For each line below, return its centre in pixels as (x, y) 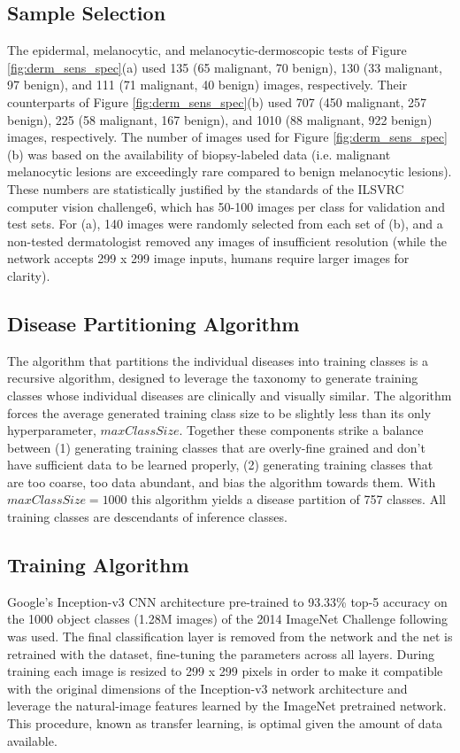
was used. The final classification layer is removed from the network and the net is (230, 637)
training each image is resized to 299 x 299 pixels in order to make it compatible (225, 671)
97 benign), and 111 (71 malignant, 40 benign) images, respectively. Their (207, 85)
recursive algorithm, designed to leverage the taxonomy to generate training (213, 378)
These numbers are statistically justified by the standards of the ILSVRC (206, 188)
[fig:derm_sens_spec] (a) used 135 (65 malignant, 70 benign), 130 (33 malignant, (225, 67)
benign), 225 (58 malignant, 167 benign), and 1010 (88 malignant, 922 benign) (220, 119)
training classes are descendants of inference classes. (147, 517)
